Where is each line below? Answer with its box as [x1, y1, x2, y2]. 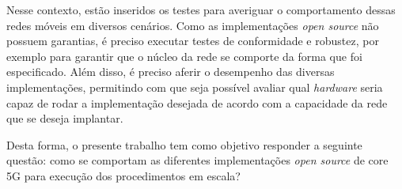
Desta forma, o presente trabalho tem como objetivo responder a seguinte [6, 136, 362, 153]
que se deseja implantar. [6, 110, 123, 127]
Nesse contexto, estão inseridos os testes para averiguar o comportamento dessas [6, 2, 396, 17]
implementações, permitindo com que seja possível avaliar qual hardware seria [6, 78, 383, 95]
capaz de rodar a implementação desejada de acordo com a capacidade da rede [6, 94, 388, 111]
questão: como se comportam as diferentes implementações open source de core [6, 152, 389, 168]
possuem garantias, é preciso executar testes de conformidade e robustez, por [6, 32, 379, 49]
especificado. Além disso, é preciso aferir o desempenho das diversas [6, 63, 335, 80]
